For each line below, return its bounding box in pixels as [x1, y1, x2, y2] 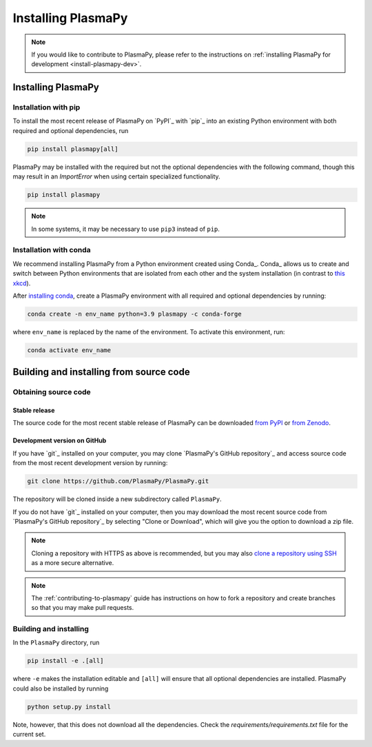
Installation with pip [12, 103, 81, 112]
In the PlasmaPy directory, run [12, 638, 100, 647]
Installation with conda [12, 245, 91, 255]
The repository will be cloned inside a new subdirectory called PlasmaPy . [12, 495, 222, 503]
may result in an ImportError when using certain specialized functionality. [12, 172, 220, 181]
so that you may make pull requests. [31, 604, 134, 612]
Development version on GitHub [12, 436, 107, 444]
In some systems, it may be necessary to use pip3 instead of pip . [31, 225, 220, 233]
